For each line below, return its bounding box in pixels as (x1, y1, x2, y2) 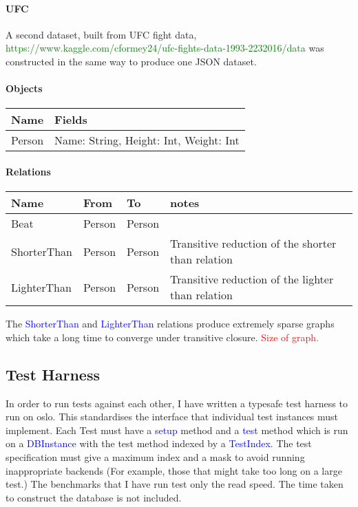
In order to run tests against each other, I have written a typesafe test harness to (6, 396, 348, 410)
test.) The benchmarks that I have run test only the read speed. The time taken (6, 477, 344, 491)
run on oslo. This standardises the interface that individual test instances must (6, 409, 339, 424)
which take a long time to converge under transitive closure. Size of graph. (6, 330, 319, 344)
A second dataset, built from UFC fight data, (6, 27, 197, 41)
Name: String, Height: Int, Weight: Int (54, 132, 240, 149)
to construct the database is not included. (6, 490, 182, 504)
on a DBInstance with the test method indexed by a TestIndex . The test (6, 436, 312, 451)
